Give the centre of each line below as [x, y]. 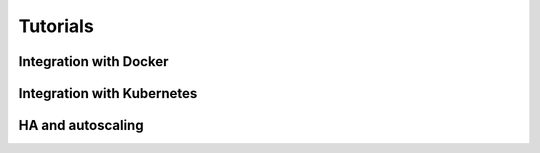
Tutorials [56, 26]
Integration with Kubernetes [108, 93]
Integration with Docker [93, 61]
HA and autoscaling [81, 125]
